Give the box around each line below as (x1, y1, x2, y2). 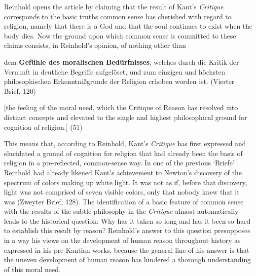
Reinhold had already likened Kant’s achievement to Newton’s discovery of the (4, 167, 242, 177)
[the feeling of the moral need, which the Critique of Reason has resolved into (4, 102, 238, 113)
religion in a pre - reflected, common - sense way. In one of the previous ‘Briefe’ (4, 158, 235, 168)
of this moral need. (4, 264, 61, 274)
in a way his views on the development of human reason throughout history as (4, 235, 241, 245)
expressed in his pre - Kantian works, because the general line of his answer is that (4, 244, 250, 255)
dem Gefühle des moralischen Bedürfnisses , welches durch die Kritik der (4, 56, 239, 67)
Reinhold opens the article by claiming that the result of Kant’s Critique (4, 1, 223, 11)
